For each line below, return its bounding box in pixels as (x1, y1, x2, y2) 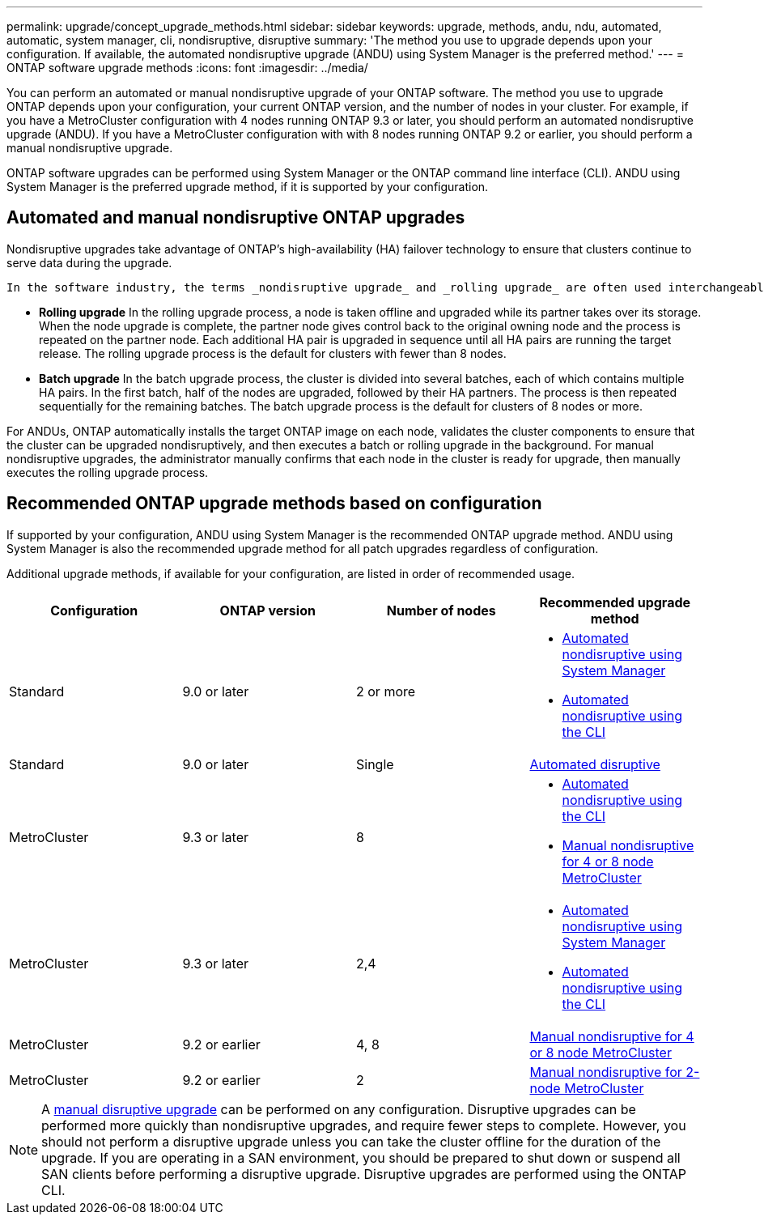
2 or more (356, 683, 416, 700)
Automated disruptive (529, 755, 660, 772)
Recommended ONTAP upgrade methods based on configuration (6, 493, 542, 514)
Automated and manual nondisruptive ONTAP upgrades (6, 207, 465, 228)
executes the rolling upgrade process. (6, 465, 209, 479)
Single (356, 755, 394, 772)
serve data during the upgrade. (6, 255, 172, 270)
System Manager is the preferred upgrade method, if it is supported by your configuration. (6, 180, 489, 194)
